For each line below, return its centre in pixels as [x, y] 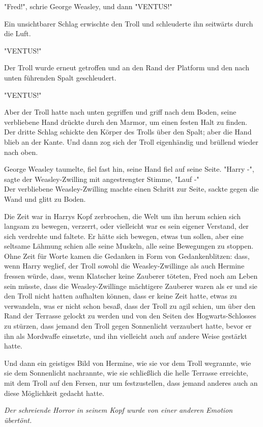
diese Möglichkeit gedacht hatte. [54, 393]
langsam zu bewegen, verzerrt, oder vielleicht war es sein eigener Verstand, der [126, 226]
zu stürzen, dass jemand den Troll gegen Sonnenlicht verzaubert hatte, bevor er [128, 326]
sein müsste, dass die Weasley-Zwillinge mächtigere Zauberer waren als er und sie [131, 286]
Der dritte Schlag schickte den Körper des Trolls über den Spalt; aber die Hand [128, 132]
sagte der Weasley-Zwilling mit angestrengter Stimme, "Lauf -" [102, 179]
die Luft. [18, 33]
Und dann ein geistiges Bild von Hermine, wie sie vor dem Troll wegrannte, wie [128, 363]
